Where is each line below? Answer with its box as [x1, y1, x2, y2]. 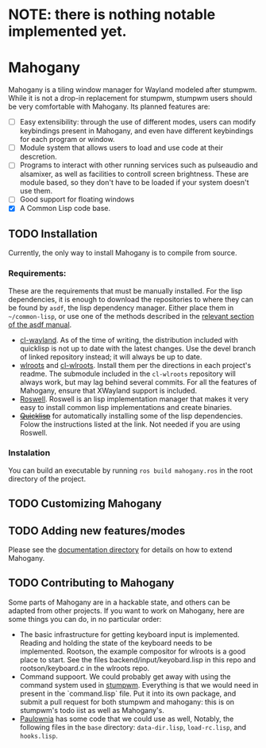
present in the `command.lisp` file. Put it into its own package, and [19, 689, 237, 698]
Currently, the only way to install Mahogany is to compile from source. [8, 248, 237, 258]
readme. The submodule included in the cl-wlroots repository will [19, 369, 236, 378]
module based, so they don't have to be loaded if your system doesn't [19, 178, 249, 187]
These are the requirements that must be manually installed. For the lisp [8, 286, 243, 295]
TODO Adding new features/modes [8, 524, 186, 537]
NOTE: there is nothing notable [8, 6, 216, 24]
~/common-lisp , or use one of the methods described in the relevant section [8, 311, 255, 320]
